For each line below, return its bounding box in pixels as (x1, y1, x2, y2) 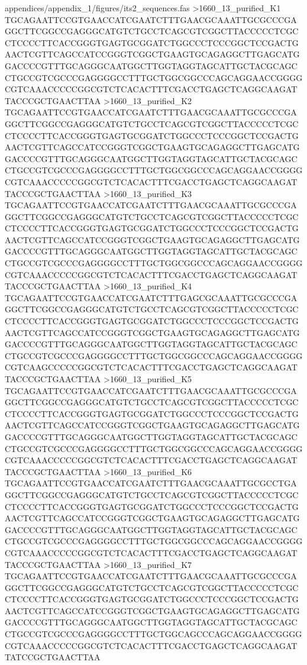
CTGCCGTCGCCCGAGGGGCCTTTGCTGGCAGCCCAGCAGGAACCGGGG (5, 628, 302, 640)
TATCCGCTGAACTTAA (5, 651, 101, 663)
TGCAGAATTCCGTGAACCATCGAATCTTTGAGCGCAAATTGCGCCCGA (5, 291, 298, 304)
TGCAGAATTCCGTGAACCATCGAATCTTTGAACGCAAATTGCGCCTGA (5, 477, 297, 489)
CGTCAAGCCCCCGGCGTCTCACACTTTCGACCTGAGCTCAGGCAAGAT (5, 361, 298, 373)
